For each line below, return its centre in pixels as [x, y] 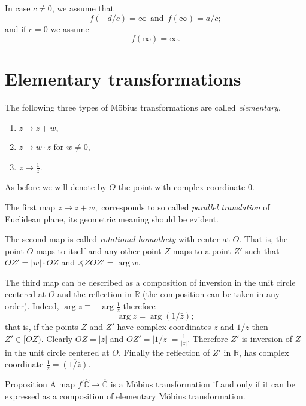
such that [262, 250]
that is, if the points [42, 326]
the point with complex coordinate [182, 187]
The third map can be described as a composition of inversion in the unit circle [150, 282]
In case [18, 8]
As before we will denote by [56, 187]
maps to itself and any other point [99, 250]
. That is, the [263, 239]
